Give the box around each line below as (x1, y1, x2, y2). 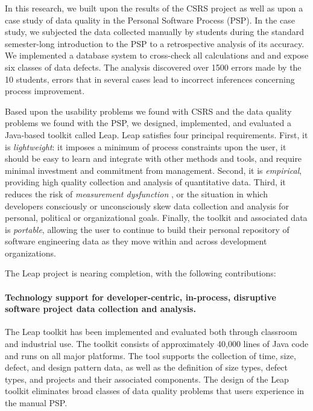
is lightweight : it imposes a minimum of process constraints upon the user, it (5, 140, 286, 153)
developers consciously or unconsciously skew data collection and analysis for (5, 199, 289, 212)
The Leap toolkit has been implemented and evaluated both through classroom (5, 325, 297, 338)
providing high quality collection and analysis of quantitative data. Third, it (5, 176, 286, 188)
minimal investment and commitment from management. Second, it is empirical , (5, 164, 302, 176)
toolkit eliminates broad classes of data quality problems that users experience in (5, 384, 305, 397)
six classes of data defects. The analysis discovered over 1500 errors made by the (5, 60, 302, 73)
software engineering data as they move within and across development (5, 235, 267, 247)
